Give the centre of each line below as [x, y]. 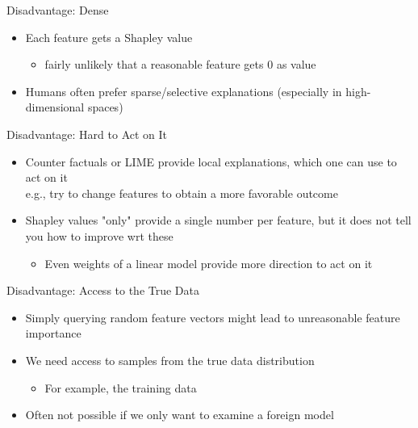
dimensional [55, 107]
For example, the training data [121, 387]
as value [296, 64]
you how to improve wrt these [99, 235]
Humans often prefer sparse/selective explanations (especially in [184, 91]
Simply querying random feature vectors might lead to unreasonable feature [213, 317]
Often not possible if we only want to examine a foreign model [180, 415]
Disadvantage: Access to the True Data [103, 290]
